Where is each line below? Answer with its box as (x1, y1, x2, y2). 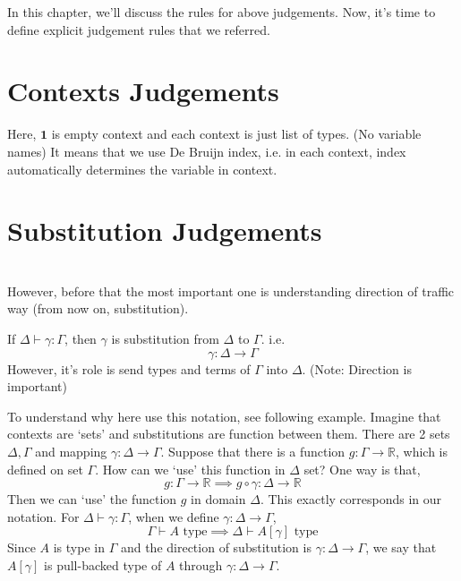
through (179, 555, 223, 574)
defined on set (7, 459, 83, 478)
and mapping (35, 441, 107, 460)
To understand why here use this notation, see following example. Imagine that (7, 406, 441, 425)
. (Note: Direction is (302, 359, 412, 378)
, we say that (365, 538, 437, 557)
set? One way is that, (303, 459, 421, 478)
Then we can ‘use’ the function (7, 490, 177, 508)
